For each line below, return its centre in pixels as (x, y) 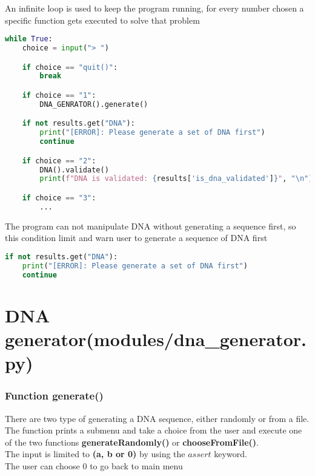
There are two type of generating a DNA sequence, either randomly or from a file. (157, 418)
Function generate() (54, 396)
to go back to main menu (136, 465)
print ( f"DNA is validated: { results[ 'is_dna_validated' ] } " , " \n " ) (176, 179)
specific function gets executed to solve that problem (102, 20)
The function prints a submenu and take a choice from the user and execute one (154, 430)
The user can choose (42, 465)
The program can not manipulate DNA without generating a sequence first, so (151, 226)
